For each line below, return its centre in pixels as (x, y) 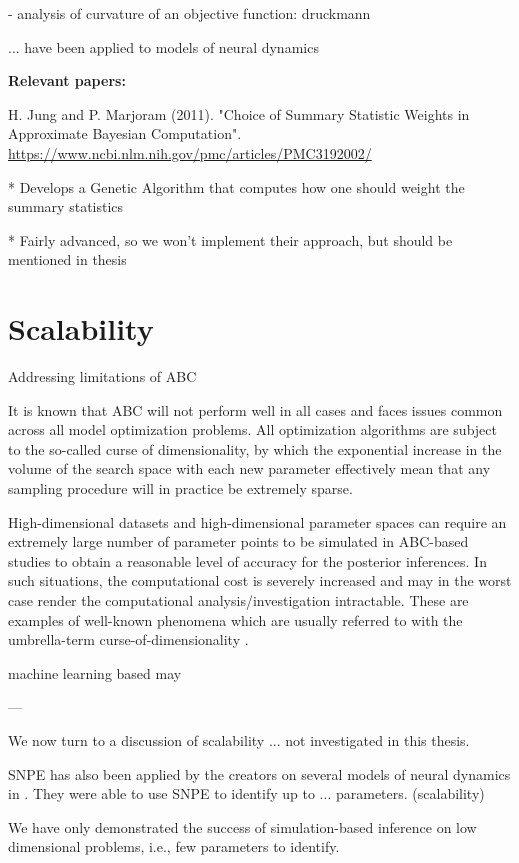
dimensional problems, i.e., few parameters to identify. (174, 846)
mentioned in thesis (67, 259)
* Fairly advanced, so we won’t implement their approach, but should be (230, 239)
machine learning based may (95, 672)
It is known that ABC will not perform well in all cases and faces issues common (255, 409)
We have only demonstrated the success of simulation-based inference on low (242, 826)
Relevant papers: (67, 80)
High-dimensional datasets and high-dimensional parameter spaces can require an (257, 521)
